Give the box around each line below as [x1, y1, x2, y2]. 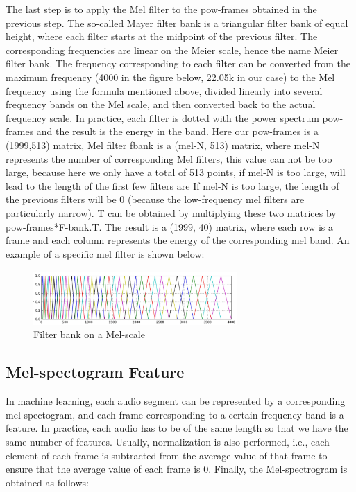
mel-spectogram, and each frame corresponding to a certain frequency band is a [6, 407, 344, 421]
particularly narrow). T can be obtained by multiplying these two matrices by [6, 205, 337, 220]
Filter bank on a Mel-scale [33, 327, 145, 342]
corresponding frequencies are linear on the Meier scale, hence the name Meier [6, 42, 339, 57]
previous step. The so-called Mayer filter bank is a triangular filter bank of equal [6, 15, 348, 30]
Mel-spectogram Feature [6, 361, 185, 383]
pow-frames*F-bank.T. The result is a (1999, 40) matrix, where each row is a [6, 219, 333, 234]
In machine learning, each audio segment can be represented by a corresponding [6, 394, 346, 408]
